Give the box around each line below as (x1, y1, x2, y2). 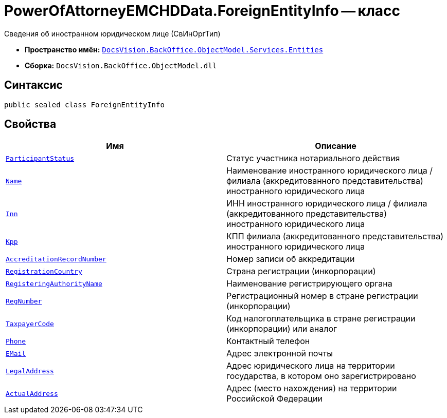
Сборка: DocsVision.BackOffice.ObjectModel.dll (25, 61, 217, 70)
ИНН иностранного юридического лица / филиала (226, 198, 427, 209)
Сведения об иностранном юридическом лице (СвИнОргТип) (4, 29, 221, 38)
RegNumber (6, 297, 42, 305)
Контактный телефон (226, 336, 310, 347)
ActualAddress (6, 389, 58, 397)
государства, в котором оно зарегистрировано (226, 371, 416, 382)
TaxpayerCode (6, 319, 54, 328)
